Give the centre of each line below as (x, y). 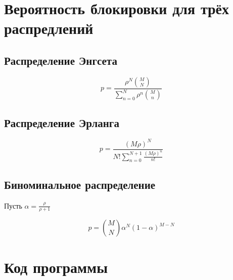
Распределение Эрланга (62, 122)
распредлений (49, 28)
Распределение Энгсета (61, 60)
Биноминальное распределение (80, 184)
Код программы (56, 267)
